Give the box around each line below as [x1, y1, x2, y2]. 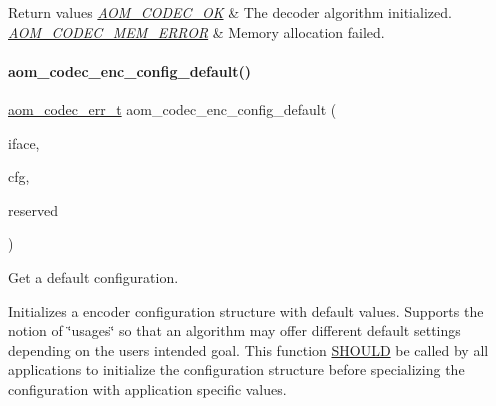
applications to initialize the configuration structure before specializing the [8, 359, 465, 380]
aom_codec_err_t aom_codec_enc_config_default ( [8, 98, 337, 119]
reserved [8, 199, 58, 220]
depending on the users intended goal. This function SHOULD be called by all [8, 339, 489, 360]
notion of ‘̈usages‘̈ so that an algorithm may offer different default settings [8, 320, 461, 341]
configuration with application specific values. [8, 378, 287, 399]
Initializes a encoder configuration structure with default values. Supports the [8, 300, 484, 321]
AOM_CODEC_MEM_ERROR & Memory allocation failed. [8, 21, 385, 42]
